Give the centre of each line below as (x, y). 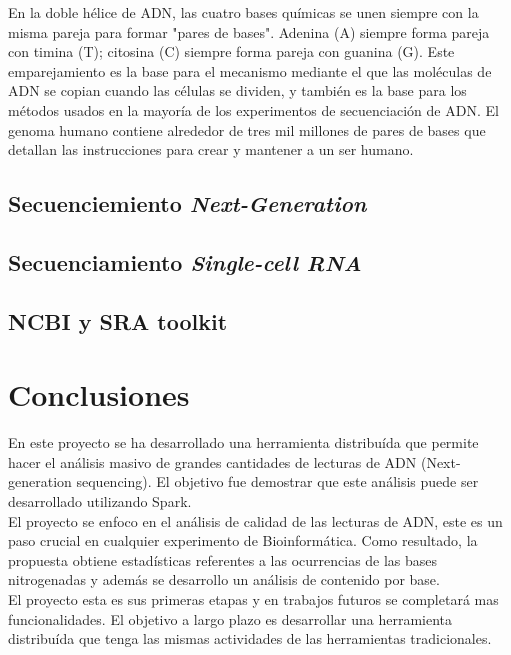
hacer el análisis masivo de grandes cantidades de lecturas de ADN (212, 461)
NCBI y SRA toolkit (118, 320)
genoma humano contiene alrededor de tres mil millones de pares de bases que (247, 129)
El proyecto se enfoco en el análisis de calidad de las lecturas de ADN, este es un (255, 520)
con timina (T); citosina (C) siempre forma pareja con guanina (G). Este (231, 51)
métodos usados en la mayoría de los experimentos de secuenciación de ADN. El (253, 109)
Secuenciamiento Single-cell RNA (185, 261)
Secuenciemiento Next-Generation (187, 203)
